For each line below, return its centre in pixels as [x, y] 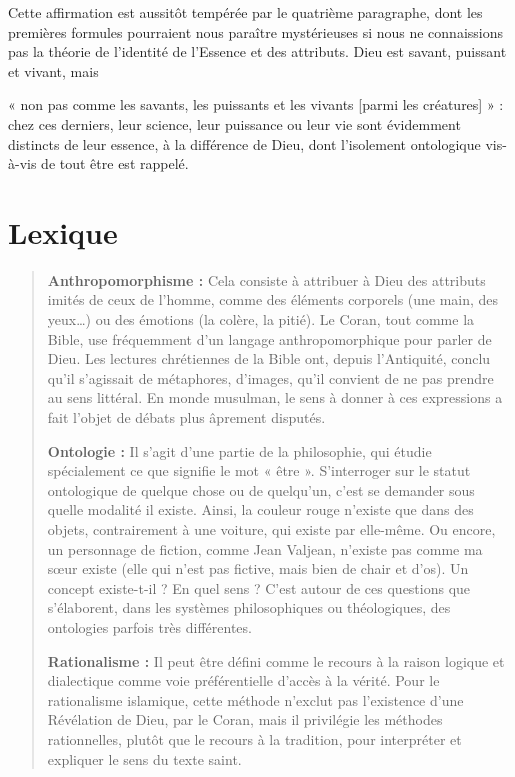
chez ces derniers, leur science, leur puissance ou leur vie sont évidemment [234, 123]
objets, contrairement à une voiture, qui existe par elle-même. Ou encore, [271, 529]
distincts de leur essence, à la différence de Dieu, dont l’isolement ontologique [244, 143]
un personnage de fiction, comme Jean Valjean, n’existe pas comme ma [265, 548]
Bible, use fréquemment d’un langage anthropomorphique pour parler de [269, 338]
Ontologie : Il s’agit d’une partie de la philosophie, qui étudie [239, 450]
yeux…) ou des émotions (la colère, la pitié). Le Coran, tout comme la [261, 319]
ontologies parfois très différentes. [149, 626]
